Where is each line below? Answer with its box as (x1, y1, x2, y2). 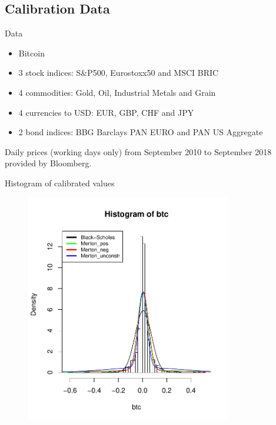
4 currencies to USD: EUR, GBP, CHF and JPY (18, 106, 194, 118)
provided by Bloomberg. (5, 157, 92, 169)
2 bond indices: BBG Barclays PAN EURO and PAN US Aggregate (18, 126, 263, 138)
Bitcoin (18, 46, 45, 59)
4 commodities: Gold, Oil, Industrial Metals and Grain (18, 86, 216, 98)
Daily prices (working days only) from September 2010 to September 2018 (5, 145, 272, 158)
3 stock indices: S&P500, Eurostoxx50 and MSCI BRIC (18, 66, 219, 79)
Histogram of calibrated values (5, 176, 115, 189)
